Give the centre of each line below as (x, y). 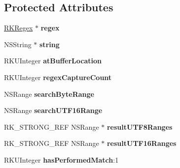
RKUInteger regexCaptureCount (58, 77)
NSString (18, 44)
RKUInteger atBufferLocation (53, 61)
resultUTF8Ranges (140, 126)
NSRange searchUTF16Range (53, 110)
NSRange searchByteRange (49, 94)
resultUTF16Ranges (142, 143)
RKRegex (18, 28)
